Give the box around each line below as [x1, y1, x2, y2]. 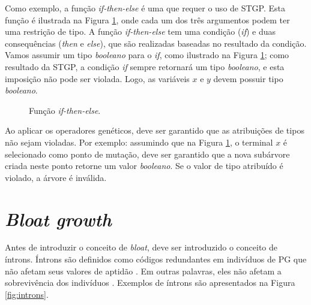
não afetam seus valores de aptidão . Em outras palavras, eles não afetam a [5, 264, 282, 277]
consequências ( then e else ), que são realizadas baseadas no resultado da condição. [5, 37, 307, 49]
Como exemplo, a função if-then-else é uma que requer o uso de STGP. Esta [5, 2, 286, 14]
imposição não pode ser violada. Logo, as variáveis [5, 72, 190, 84]
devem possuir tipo [213, 72, 283, 84]
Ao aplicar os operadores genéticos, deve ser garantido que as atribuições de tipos [5, 124, 304, 137]
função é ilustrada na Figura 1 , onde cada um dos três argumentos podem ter [5, 13, 290, 26]
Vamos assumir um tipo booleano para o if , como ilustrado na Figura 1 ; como [5, 49, 289, 61]
